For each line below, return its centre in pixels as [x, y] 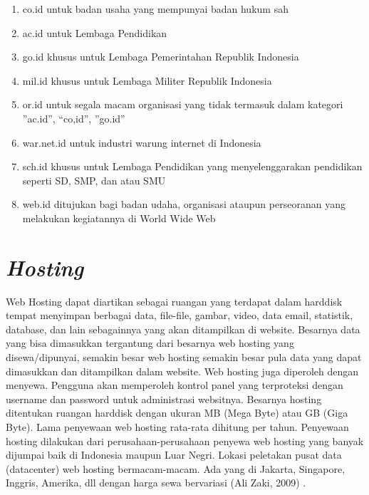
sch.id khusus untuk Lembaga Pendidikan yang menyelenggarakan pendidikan [192, 166]
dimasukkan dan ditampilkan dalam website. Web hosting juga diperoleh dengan [182, 371]
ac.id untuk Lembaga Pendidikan [95, 32]
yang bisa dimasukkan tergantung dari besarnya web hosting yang [150, 343]
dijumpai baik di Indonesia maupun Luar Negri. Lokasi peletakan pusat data [174, 455]
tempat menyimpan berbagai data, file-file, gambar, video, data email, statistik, [180, 315]
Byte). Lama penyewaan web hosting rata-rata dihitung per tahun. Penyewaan [177, 427]
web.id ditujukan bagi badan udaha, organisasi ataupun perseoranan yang [184, 204]
